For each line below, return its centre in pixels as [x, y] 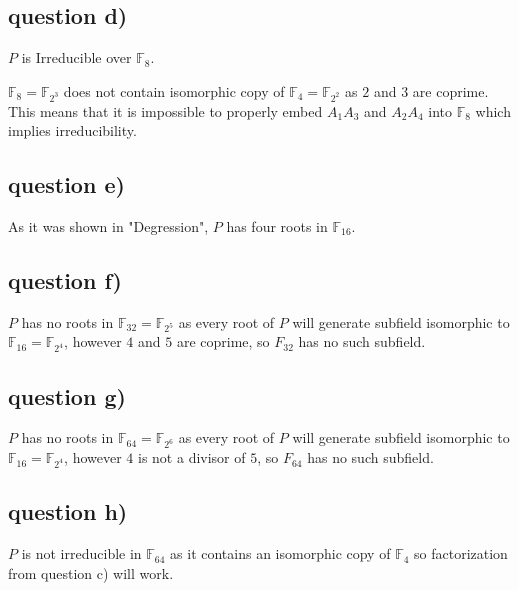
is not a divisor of [192, 457]
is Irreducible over [76, 57]
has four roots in [277, 225]
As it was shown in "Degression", [108, 225]
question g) [67, 395]
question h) [68, 511]
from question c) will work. [91, 572]
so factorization [461, 553]
